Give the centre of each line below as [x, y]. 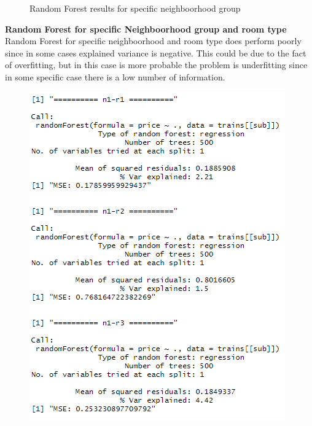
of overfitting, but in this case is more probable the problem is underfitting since [156, 65]
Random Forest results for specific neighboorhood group [135, 8]
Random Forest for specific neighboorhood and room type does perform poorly [153, 41]
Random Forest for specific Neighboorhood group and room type [146, 29]
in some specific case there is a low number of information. [115, 76]
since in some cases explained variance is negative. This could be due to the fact [156, 52]
